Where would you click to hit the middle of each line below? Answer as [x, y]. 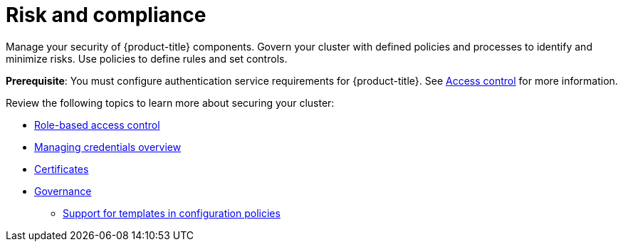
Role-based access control [97, 125]
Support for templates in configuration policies [172, 213]
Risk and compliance [106, 15]
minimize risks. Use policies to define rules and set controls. [147, 58]
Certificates [62, 169]
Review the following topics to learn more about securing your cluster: [170, 103]
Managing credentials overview [108, 147]
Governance [63, 191]
